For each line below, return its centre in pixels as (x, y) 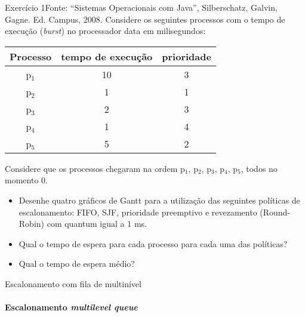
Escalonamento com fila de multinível (73, 283)
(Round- (275, 212)
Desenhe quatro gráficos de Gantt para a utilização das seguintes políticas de (159, 200)
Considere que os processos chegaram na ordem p (95, 168)
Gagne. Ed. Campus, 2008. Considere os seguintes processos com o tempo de (145, 19)
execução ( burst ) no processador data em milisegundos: (105, 31)
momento (22, 180)
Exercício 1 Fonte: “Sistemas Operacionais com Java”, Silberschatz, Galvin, (141, 7)
